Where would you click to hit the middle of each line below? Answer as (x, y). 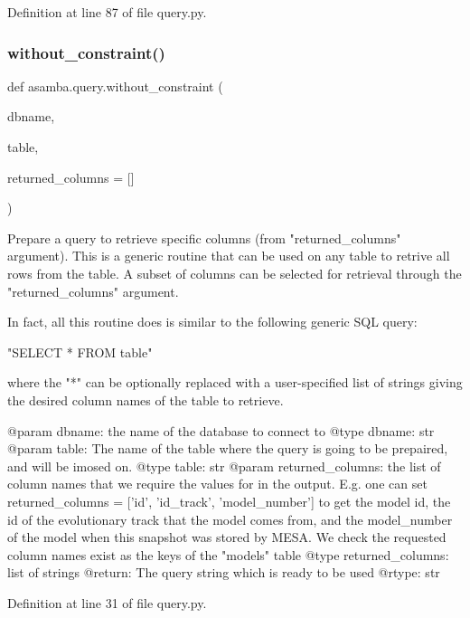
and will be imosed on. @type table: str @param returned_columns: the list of (224, 466)
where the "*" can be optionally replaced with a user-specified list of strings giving (235, 382)
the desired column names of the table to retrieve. (146, 399)
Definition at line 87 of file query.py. (107, 12)
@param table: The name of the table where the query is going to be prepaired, (228, 448)
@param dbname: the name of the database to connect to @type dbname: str (221, 430)
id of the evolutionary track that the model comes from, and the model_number (230, 519)
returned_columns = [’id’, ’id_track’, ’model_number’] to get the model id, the (229, 501)
